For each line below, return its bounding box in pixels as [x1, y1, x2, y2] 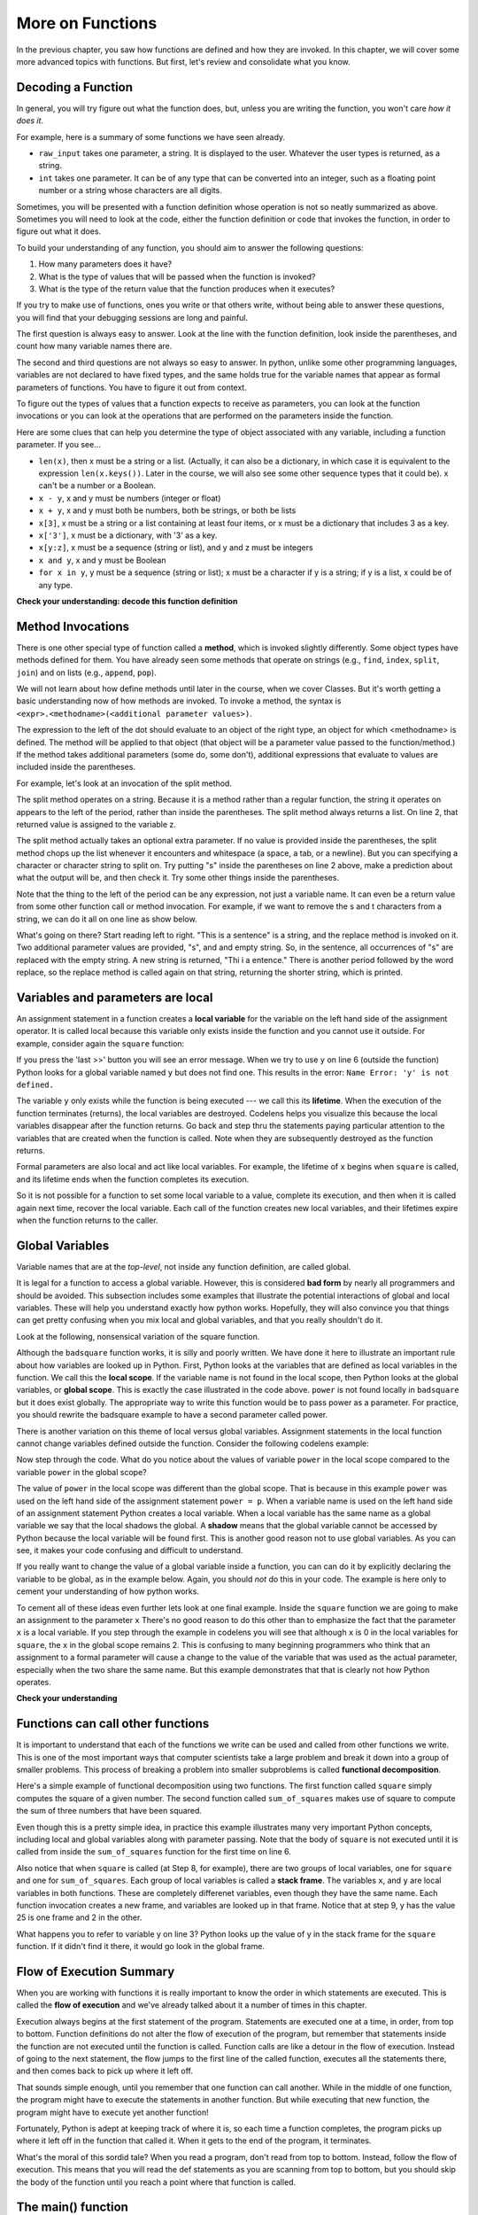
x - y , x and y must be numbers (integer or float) [38, 493, 221, 503]
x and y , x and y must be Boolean [38, 555, 166, 565]
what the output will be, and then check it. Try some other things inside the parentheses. [16, 873, 340, 883]
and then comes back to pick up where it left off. [16, 2065, 194, 2077]
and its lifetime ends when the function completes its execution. [16, 1174, 250, 1185]
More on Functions [16, 13, 158, 33]
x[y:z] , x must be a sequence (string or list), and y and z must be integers [38, 542, 313, 553]
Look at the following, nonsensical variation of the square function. [16, 1331, 260, 1341]
